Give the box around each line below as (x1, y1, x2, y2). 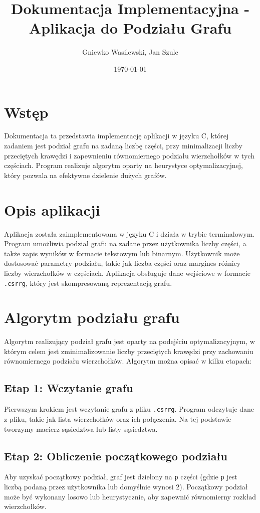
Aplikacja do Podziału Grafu (29, 18, 232, 38)
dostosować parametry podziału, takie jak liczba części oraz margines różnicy (4, 258, 241, 268)
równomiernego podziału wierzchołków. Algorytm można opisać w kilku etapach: (4, 356, 252, 366)
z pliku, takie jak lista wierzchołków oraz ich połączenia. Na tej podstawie (4, 413, 231, 424)
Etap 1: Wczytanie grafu (4, 380, 133, 396)
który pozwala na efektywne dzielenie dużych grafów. (4, 169, 167, 180)
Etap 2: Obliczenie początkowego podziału (4, 448, 227, 463)
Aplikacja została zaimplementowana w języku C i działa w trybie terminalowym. (4, 228, 255, 239)
